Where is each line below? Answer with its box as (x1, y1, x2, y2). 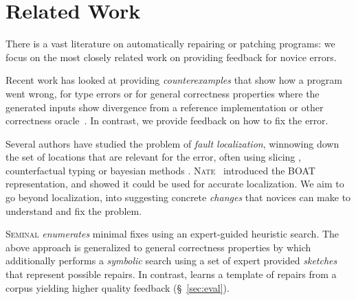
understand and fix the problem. (5, 203, 142, 218)
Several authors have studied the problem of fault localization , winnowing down (5, 136, 340, 150)
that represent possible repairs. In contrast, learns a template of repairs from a (5, 267, 337, 281)
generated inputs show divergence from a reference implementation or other (5, 100, 324, 114)
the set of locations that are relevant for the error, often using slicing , (5, 150, 301, 164)
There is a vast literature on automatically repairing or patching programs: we (5, 36, 335, 51)
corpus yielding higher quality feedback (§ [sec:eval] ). (5, 280, 230, 295)
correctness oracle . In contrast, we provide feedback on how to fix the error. (5, 113, 329, 128)
